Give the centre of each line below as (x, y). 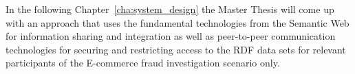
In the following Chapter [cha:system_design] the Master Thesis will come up (170, 9)
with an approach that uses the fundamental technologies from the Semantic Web (177, 22)
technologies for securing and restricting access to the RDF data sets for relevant (176, 49)
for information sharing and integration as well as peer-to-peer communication (171, 36)
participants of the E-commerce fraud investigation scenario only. (143, 63)
